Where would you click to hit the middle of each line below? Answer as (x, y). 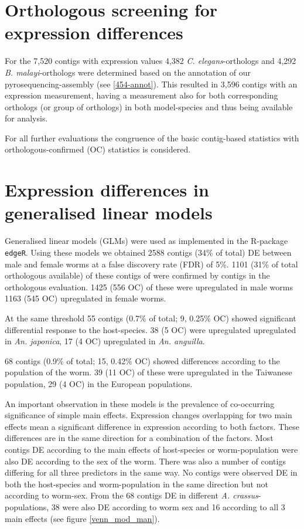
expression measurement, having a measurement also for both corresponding (141, 95)
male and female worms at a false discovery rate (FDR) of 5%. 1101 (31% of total (151, 264)
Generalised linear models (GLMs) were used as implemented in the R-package (146, 241)
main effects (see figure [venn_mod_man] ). (82, 518)
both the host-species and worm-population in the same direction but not (136, 484)
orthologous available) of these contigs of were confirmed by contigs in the (137, 275)
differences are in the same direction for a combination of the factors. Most (139, 438)
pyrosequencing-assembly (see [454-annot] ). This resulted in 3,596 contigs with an (151, 84)
